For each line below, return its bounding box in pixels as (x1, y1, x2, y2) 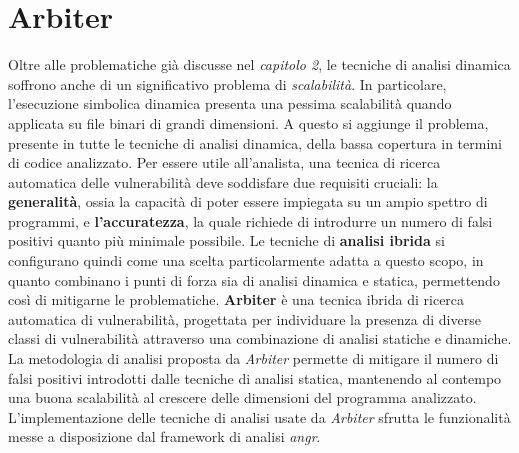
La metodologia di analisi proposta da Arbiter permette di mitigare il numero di (8, 348, 499, 369)
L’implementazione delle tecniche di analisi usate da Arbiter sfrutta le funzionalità (8, 406, 511, 427)
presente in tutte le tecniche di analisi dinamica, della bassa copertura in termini (8, 132, 502, 153)
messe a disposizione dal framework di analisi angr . (8, 426, 321, 447)
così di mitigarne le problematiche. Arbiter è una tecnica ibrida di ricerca (8, 289, 465, 310)
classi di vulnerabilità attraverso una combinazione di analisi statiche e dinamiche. (8, 328, 512, 349)
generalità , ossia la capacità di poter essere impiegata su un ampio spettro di (8, 191, 488, 212)
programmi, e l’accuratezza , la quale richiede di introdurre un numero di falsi (8, 210, 493, 231)
